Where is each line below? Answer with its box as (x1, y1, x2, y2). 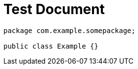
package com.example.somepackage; (3, 26, 136, 34)
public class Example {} (3, 42, 98, 50)
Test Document (3, 1, 105, 17)
